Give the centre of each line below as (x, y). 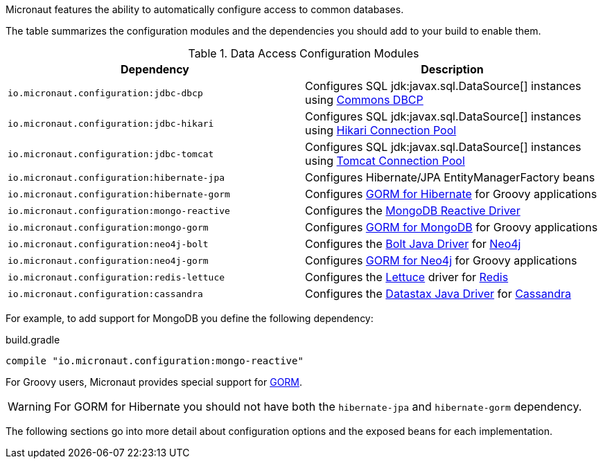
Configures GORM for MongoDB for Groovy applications (452, 227)
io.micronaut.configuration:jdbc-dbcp (105, 93)
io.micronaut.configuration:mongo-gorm (108, 227)
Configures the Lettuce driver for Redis (407, 277)
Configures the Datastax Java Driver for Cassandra (438, 294)
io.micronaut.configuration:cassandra (105, 294)
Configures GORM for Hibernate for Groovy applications (451, 194)
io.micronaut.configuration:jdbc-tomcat (111, 154)
